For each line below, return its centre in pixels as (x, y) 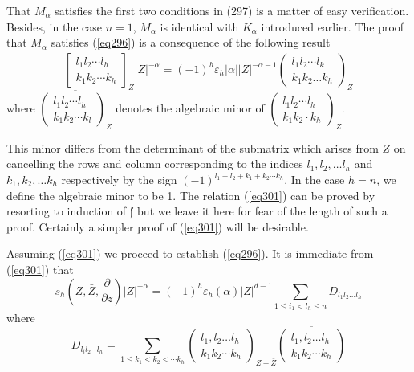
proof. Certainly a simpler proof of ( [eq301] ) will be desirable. (158, 226)
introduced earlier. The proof (333, 26)
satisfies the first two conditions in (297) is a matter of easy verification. (232, 10)
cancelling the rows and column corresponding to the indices (155, 164)
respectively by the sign (119, 179)
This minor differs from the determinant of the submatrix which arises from (193, 147)
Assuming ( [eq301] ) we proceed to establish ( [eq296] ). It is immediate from (190, 253)
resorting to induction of (67, 211)
